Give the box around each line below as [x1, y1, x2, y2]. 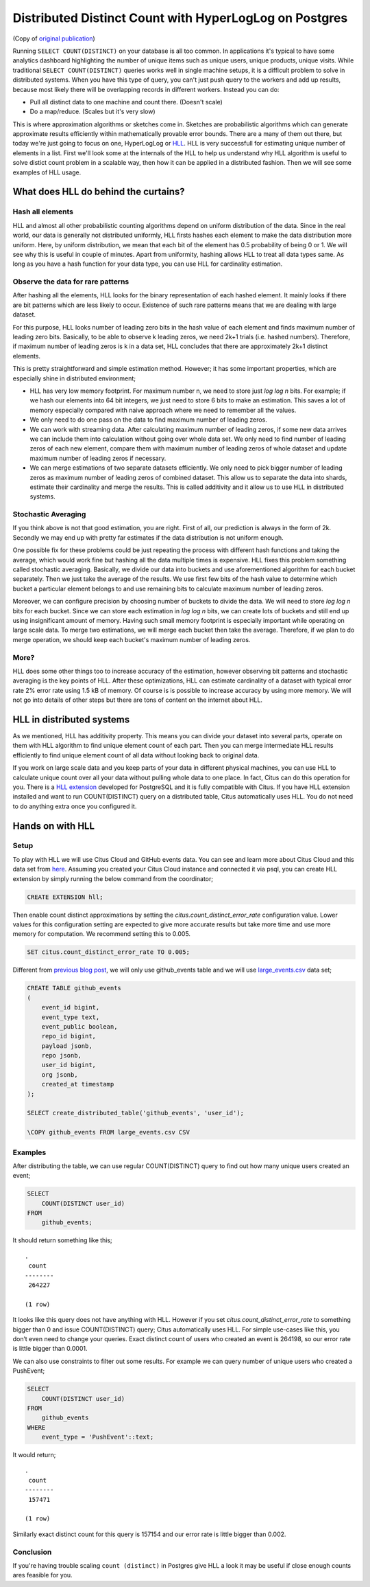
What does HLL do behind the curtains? [12, 186, 185, 198]
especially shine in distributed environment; [12, 374, 136, 383]
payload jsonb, [41, 1042, 92, 1050]
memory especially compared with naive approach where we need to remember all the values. [29, 406, 297, 414]
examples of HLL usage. [12, 168, 82, 176]
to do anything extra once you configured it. [12, 802, 137, 810]
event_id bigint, [41, 1003, 100, 1012]
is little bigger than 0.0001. [12, 1345, 88, 1353]
